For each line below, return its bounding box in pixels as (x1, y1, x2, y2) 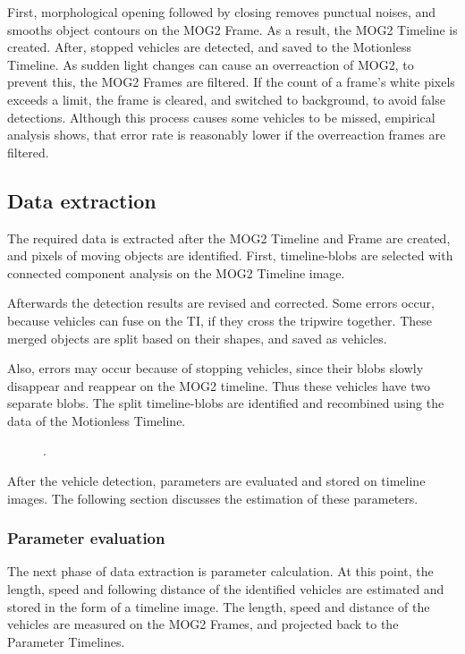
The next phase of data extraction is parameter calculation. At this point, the (7, 562, 434, 581)
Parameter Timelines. (7, 632, 125, 650)
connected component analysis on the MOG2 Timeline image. (7, 263, 345, 282)
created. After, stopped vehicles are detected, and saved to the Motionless (7, 38, 411, 56)
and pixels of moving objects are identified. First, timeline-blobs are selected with (7, 246, 453, 265)
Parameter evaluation (7, 527, 165, 549)
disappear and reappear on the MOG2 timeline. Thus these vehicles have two (7, 376, 431, 395)
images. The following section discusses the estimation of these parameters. (7, 488, 418, 507)
